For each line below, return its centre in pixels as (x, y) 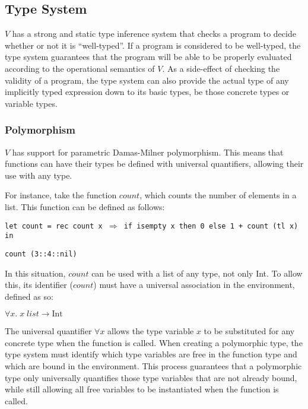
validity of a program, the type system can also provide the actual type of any (147, 80)
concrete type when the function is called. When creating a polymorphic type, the (154, 342)
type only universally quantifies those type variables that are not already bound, (151, 377)
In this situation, (35, 273)
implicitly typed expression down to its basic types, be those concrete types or (147, 92)
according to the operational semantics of (80, 68)
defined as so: (29, 296)
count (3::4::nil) (41, 254)
